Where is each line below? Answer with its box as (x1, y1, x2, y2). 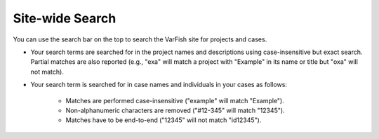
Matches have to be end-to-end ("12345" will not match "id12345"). (65, 116, 262, 124)
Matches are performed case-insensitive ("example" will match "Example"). (65, 96, 284, 105)
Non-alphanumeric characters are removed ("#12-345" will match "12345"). (65, 106, 285, 114)
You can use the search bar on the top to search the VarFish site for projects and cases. (13, 35, 267, 44)
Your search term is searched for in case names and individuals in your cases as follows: (30, 81, 288, 89)
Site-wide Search (13, 11, 117, 26)
